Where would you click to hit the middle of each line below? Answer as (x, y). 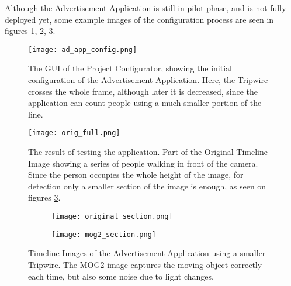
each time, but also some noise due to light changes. (121, 276)
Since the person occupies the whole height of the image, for (136, 175)
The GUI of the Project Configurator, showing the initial (130, 68)
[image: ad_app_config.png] (83, 49)
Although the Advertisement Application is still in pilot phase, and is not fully (145, 8)
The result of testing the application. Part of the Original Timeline (148, 152)
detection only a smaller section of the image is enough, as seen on (147, 186)
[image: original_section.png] (112, 217)
